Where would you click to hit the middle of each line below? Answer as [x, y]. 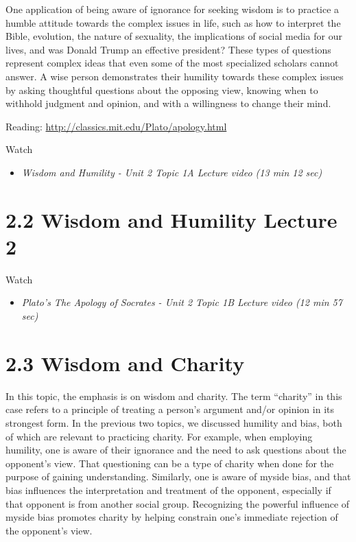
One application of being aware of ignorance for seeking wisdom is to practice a [173, 9]
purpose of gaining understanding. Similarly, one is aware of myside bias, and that [178, 476]
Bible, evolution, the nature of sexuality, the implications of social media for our [174, 36]
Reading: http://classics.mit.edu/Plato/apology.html [116, 126]
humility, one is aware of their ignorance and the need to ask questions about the [176, 450]
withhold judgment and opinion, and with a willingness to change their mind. [168, 103]
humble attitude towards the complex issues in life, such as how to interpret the [173, 22]
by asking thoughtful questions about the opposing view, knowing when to [162, 90]
